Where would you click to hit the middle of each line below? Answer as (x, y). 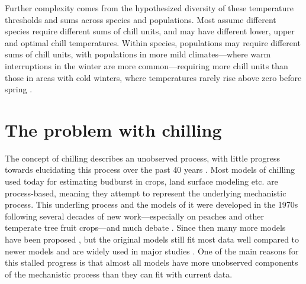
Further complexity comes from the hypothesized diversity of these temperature (149, 8)
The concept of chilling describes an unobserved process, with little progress (143, 158)
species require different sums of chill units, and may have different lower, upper (150, 31)
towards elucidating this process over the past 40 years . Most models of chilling (150, 170)
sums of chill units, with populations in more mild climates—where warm (138, 54)
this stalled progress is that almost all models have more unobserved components (152, 262)
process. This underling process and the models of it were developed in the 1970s (152, 204)
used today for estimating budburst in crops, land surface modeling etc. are (141, 181)
